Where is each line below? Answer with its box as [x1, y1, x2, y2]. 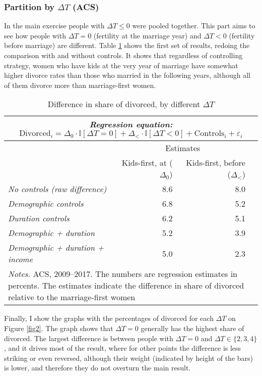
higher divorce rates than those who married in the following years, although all [4, 70, 250, 80]
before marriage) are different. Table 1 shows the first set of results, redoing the [4, 40, 250, 51]
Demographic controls [8, 198, 84, 210]
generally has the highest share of [141, 322, 244, 333]
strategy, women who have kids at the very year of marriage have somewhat [4, 60, 238, 70]
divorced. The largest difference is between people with [4, 333, 173, 343]
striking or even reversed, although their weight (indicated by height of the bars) [4, 352, 253, 363]
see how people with [4, 30, 66, 40]
